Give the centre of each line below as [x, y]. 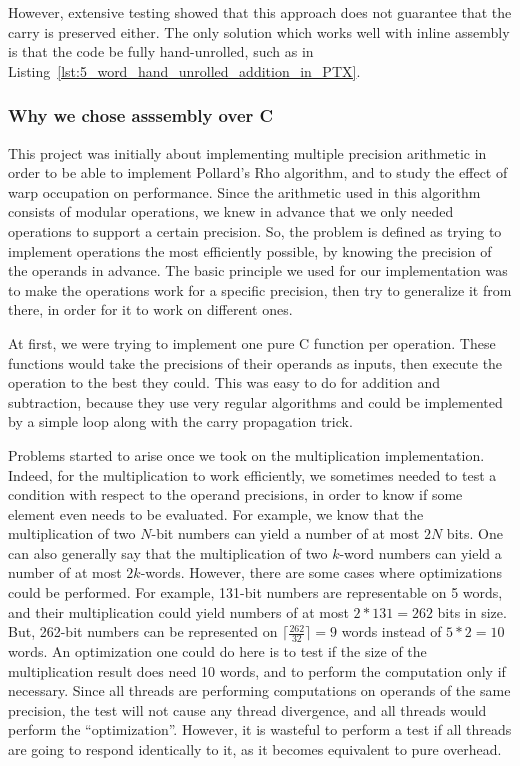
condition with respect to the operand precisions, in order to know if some [235, 494]
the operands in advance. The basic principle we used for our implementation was [258, 270]
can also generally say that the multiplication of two [168, 552]
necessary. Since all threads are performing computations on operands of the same [259, 690]
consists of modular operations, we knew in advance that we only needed [231, 211]
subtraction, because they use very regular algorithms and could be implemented [255, 401]
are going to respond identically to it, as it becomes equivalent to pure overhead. [255, 749]
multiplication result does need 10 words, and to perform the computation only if [257, 670]
